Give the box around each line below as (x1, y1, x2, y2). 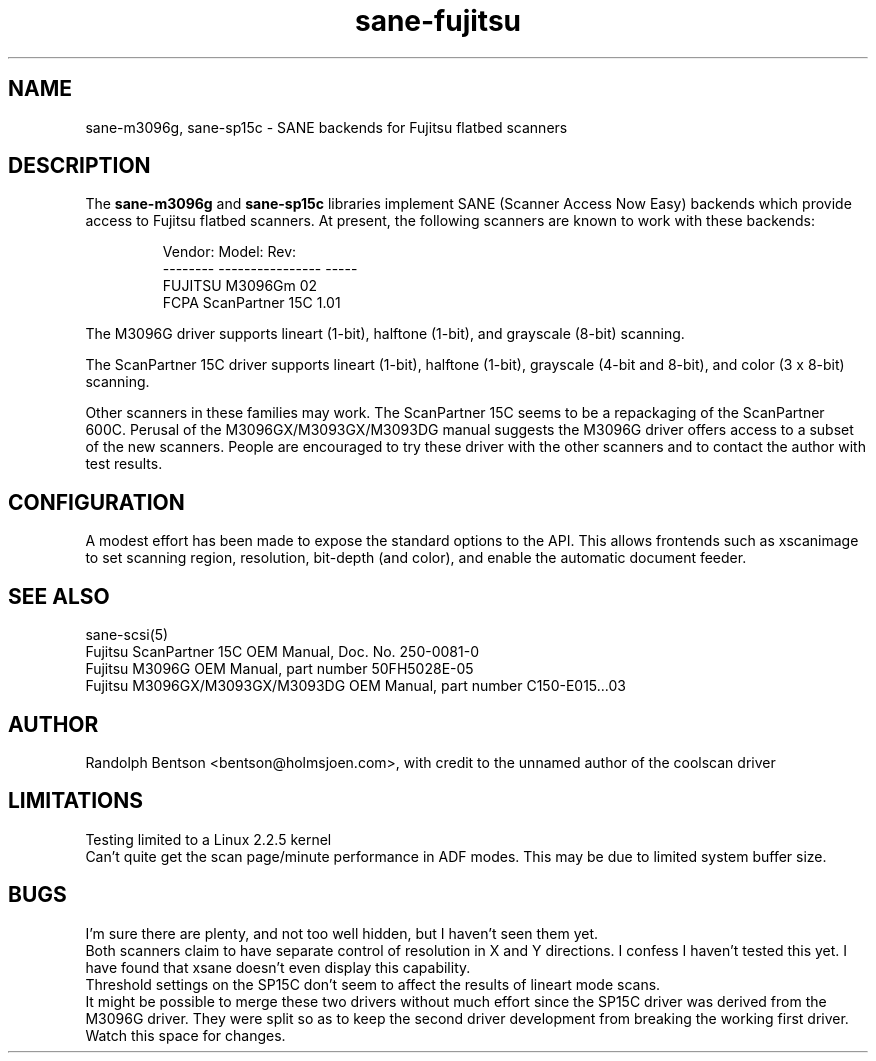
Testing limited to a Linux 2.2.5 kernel (85, 830, 332, 848)
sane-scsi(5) (85, 626, 169, 644)
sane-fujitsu (354, 4, 522, 38)
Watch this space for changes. (85, 1026, 286, 1044)
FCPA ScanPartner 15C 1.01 (162, 294, 341, 312)
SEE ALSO (8, 583, 110, 609)
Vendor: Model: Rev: (162, 243, 297, 261)
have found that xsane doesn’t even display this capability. (85, 958, 471, 976)
